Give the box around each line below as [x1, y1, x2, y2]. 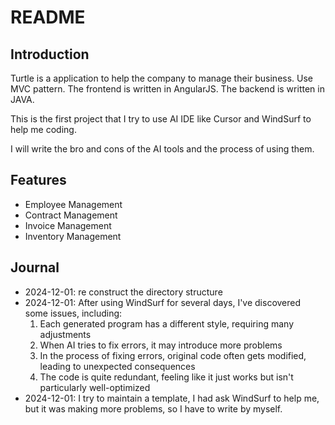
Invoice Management [24, 219, 112, 231]
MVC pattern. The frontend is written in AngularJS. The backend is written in [10, 83, 325, 95]
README [10, 6, 86, 29]
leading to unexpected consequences [39, 360, 196, 372]
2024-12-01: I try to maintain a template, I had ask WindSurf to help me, [24, 392, 320, 404]
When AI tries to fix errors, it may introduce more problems [39, 339, 283, 351]
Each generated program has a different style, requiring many [39, 317, 295, 330]
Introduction [10, 46, 90, 63]
